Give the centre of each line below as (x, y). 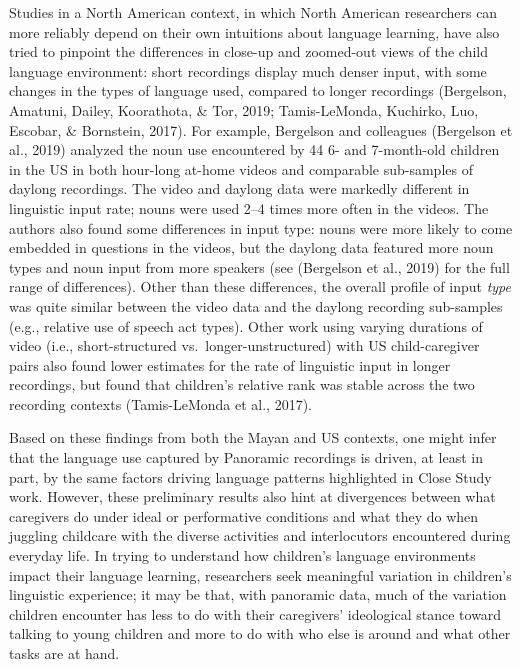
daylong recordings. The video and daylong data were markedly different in (239, 188)
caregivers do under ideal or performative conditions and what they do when (244, 515)
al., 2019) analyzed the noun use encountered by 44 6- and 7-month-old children (254, 149)
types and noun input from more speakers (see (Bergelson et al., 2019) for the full (259, 266)
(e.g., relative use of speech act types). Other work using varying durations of (246, 325)
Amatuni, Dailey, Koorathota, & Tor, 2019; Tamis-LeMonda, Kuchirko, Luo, (244, 109)
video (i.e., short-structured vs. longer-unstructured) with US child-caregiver (244, 345)
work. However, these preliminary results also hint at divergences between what (252, 496)
